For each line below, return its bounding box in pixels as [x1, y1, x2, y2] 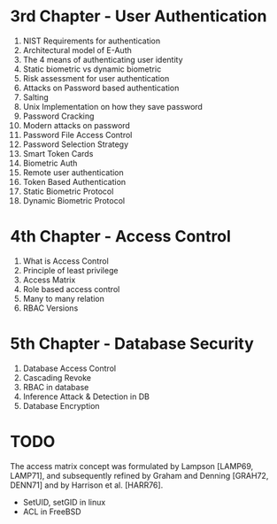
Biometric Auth [22, 158, 78, 168]
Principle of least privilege [22, 265, 119, 275]
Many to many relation [22, 293, 105, 304]
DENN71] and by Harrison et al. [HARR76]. [10, 480, 164, 490]
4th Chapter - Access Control [10, 227, 231, 247]
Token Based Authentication [22, 176, 127, 187]
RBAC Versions [22, 303, 79, 313]
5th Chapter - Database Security [10, 334, 255, 354]
